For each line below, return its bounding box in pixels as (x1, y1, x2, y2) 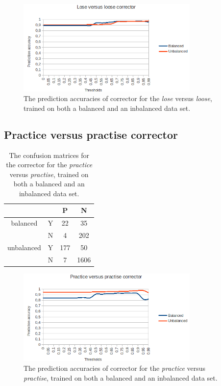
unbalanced (7, 242, 41, 252)
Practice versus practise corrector (4, 127, 178, 142)
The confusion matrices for (9, 150, 89, 160)
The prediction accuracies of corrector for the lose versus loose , (24, 93, 212, 103)
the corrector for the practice (6, 159, 93, 170)
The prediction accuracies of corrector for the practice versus (24, 363, 206, 373)
